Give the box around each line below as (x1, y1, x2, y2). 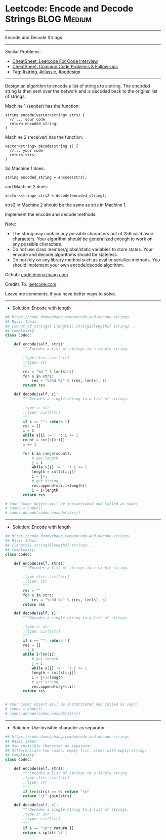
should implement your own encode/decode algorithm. (12, 262, 124, 268)
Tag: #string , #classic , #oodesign (12, 69, 81, 75)
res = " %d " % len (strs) (23, 369, 74, 374)
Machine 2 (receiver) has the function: (5, 134, 83, 140)
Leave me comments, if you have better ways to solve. (5, 291, 116, 296)
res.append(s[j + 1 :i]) (31, 684, 77, 689)
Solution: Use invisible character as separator (12, 724, 105, 730)
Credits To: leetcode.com (5, 281, 57, 287)
